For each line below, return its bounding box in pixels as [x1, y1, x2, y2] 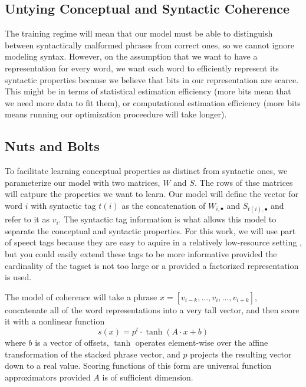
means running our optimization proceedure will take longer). [5, 108, 227, 120]
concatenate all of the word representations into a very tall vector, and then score [5, 303, 300, 316]
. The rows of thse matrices [194, 176, 293, 188]
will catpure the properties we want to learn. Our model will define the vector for [5, 188, 299, 200]
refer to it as [5, 213, 50, 225]
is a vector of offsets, [35, 336, 109, 348]
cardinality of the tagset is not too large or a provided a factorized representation [5, 259, 299, 271]
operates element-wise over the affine [135, 336, 268, 348]
